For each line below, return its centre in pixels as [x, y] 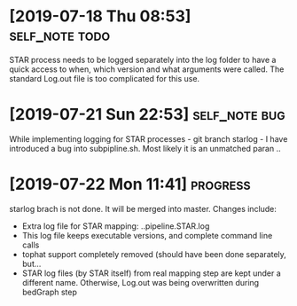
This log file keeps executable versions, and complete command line [147, 235]
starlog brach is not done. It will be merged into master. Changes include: [143, 208]
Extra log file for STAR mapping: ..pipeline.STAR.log [116, 226]
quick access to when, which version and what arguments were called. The [147, 69]
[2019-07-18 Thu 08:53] [100, 16]
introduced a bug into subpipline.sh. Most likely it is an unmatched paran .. [145, 148]
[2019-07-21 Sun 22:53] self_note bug [147, 115]
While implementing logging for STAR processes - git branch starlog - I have [148, 138]
